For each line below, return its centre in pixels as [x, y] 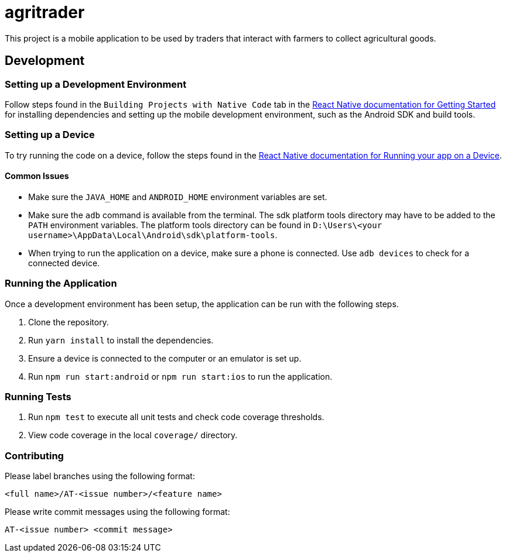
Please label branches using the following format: [100, 476]
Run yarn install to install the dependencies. [121, 340]
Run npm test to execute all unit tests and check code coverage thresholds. [176, 417]
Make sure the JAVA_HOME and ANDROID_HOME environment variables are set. [178, 197]
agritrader [45, 12]
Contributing [34, 455]
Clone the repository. [69, 322]
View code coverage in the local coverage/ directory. [133, 435]
